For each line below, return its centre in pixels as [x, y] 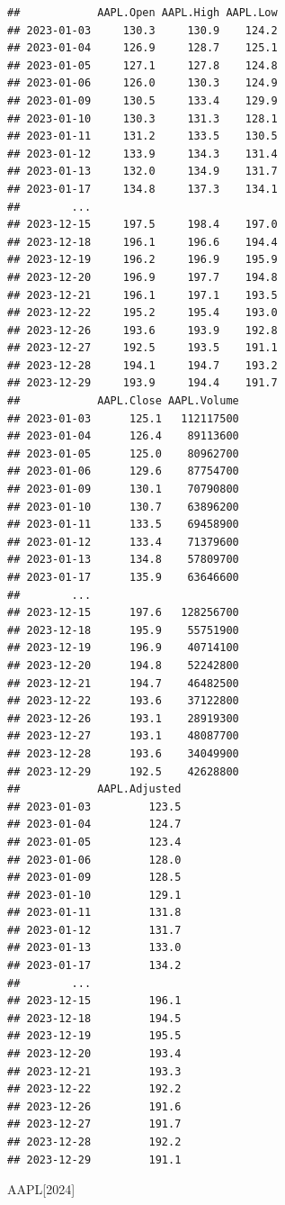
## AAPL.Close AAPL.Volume [123, 401]
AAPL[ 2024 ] [41, 1189]
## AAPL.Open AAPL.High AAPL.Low [142, 13]
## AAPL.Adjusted [94, 789]
